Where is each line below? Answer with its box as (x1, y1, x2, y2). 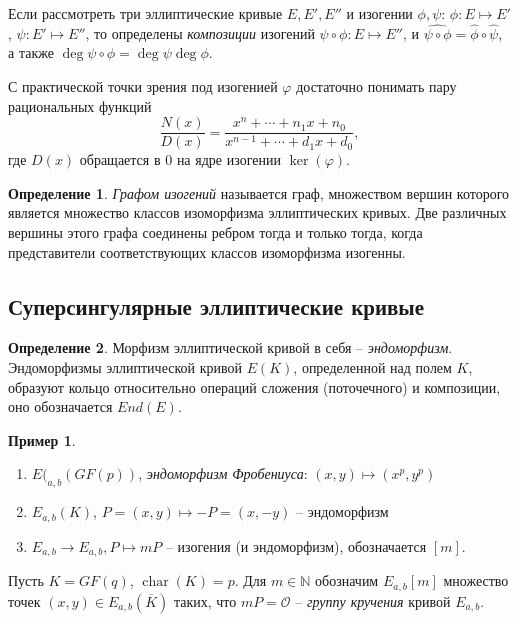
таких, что (173, 590, 237, 611)
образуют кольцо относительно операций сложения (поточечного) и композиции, (8, 376, 501, 397)
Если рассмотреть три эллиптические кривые (8, 3, 283, 23)
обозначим (315, 570, 379, 591)
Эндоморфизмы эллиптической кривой (8, 357, 242, 378)
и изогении (346, 3, 413, 23)
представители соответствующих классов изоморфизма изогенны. (8, 241, 406, 262)
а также (8, 42, 54, 63)
